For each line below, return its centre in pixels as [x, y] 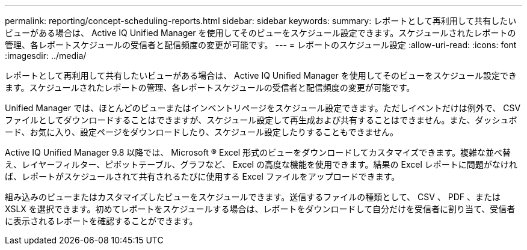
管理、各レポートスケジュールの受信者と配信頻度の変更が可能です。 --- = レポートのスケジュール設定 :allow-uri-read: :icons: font [261, 45]
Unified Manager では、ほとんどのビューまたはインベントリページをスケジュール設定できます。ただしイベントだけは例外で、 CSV [263, 108]
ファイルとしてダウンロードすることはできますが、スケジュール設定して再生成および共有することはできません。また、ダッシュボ [261, 120]
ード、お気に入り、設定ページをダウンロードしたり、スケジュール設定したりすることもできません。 [202, 132]
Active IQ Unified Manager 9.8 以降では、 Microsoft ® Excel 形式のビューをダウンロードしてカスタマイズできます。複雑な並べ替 [258, 152]
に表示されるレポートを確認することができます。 [101, 221]
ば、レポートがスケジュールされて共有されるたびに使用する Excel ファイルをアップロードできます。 [202, 176]
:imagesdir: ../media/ [46, 56]
